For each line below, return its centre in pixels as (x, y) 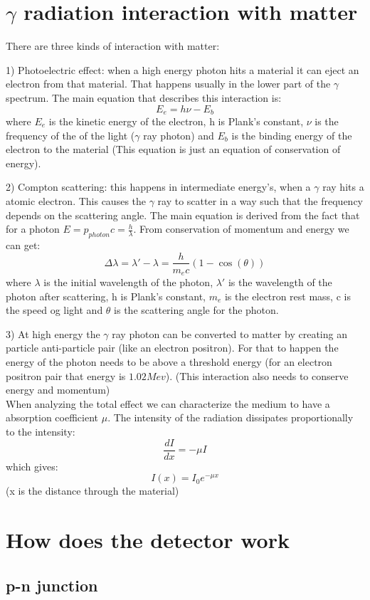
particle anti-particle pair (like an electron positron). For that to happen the (172, 348)
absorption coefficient (52, 417)
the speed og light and (54, 310)
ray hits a (343, 187)
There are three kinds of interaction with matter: (113, 46)
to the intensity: (41, 431)
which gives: (32, 466)
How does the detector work (148, 539)
